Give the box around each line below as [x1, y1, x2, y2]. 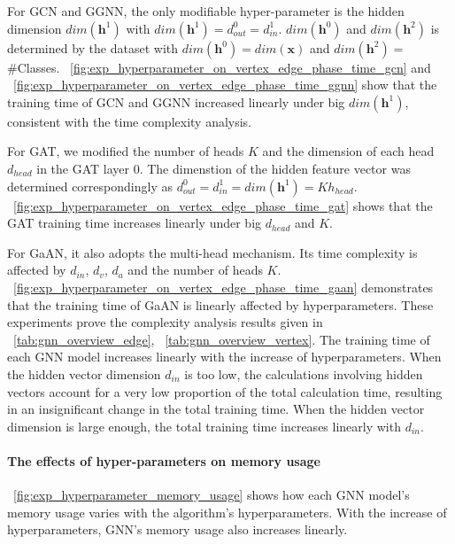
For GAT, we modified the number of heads [7, 142, 244, 160]
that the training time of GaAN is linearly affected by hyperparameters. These [7, 295, 434, 314]
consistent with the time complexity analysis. [7, 112, 252, 130]
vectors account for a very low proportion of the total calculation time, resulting [7, 382, 443, 400]
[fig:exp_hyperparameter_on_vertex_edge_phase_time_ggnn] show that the [13, 75, 437, 94]
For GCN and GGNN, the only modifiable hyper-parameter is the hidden [7, 2, 405, 19]
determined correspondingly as [7, 176, 173, 195]
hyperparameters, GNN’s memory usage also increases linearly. [7, 520, 348, 539]
